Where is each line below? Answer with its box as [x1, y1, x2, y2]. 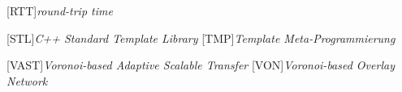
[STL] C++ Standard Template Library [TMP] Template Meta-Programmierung [6, 29, 396, 46]
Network [6, 72, 48, 89]
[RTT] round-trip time [6, 2, 113, 19]
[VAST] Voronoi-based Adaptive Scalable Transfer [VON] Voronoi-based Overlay [6, 56, 395, 73]
